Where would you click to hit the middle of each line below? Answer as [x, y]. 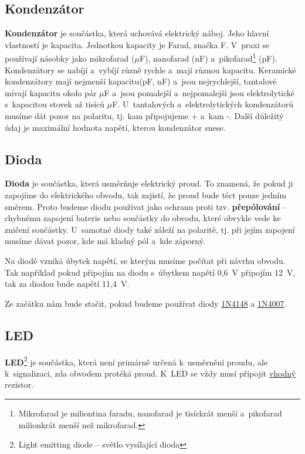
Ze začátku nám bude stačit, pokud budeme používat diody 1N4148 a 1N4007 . [146, 303]
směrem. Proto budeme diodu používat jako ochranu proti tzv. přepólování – [146, 206]
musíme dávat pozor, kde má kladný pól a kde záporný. [105, 241]
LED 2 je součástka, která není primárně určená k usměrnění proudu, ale [136, 361]
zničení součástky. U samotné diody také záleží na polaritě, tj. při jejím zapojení [150, 229]
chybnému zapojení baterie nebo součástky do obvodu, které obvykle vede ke [143, 218]
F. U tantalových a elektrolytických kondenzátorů [203, 104]
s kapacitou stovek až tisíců [55, 104]
